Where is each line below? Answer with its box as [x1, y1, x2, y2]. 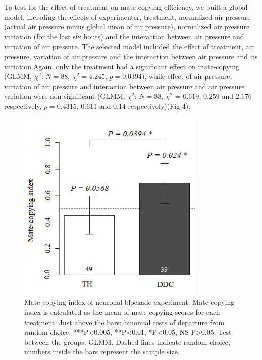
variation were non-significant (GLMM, [4, 91, 125, 101]
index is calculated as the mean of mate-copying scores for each [24, 306, 220, 317]
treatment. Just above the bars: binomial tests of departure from [24, 316, 225, 327]
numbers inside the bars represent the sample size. [24, 346, 180, 357]
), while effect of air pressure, [142, 71, 232, 82]
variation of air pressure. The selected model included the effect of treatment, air [4, 41, 254, 52]
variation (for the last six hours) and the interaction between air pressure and [4, 31, 244, 42]
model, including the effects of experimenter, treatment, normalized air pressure [4, 11, 251, 22]
